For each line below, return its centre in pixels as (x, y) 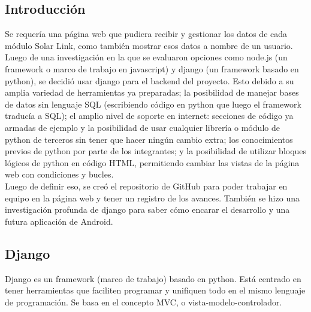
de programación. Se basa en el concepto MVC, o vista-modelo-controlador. (144, 302)
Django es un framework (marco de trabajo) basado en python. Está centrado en (153, 278)
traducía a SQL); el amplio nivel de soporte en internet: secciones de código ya (149, 116)
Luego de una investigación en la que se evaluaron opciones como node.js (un (146, 57)
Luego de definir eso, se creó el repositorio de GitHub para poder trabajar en (146, 186)
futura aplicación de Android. (59, 221)
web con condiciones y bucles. (59, 174)
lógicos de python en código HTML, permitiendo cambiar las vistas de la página (152, 162)
